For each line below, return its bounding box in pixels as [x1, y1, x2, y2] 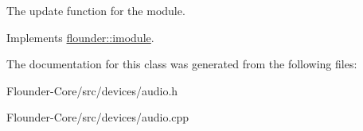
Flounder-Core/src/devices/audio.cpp [6, 109, 189, 125]
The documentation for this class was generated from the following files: [6, 56, 357, 72]
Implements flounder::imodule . [6, 29, 154, 45]
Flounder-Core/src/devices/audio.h [6, 82, 178, 98]
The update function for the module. [6, 2, 185, 18]
